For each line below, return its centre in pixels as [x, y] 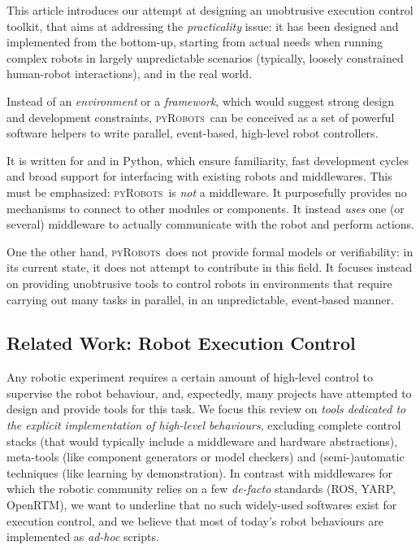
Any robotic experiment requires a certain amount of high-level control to [190, 377]
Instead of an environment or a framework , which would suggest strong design [201, 100]
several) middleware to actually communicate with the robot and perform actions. [211, 224]
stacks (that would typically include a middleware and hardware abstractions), [202, 441]
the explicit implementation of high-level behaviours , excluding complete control [204, 425]
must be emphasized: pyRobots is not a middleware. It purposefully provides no [207, 192]
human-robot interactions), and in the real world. [130, 74]
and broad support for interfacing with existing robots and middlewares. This [199, 176]
